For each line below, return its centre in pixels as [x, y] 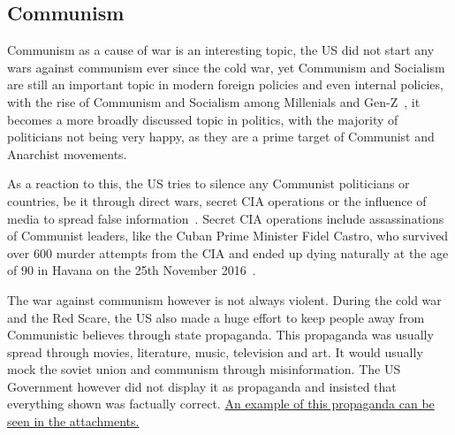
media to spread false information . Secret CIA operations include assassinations [226, 218]
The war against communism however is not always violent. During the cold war [224, 299]
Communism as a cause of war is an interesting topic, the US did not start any [221, 50]
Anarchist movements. [67, 153]
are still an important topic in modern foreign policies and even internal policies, [225, 84]
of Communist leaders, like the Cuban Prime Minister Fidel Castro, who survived [228, 236]
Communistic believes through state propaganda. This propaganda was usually [220, 335]
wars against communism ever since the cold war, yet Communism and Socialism [226, 67]
